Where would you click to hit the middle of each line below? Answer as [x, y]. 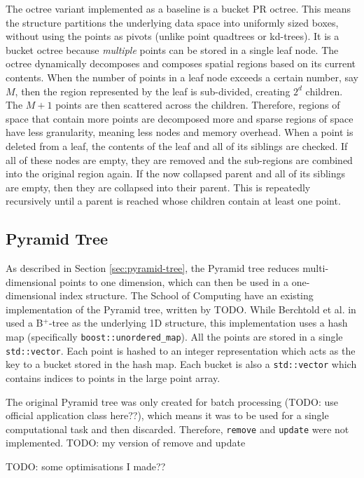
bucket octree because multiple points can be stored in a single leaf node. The [172, 49]
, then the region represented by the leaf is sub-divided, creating [153, 91]
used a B [24, 323]
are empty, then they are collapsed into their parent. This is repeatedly [158, 187]
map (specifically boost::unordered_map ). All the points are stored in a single [174, 337]
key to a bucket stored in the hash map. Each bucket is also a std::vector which [181, 364]
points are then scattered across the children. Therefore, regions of [198, 105]
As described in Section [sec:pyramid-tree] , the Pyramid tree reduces [153, 268]
